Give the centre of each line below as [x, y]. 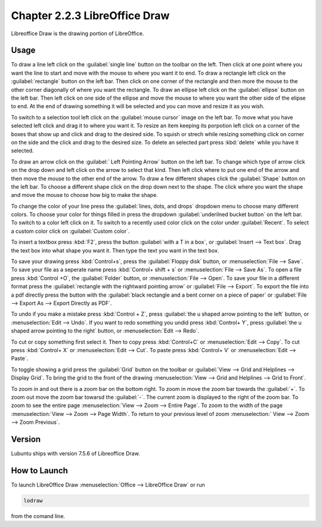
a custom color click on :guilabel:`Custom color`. [71, 231]
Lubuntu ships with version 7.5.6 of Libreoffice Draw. [75, 453]
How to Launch [40, 471]
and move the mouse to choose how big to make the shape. [84, 195]
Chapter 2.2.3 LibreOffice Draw [90, 16]
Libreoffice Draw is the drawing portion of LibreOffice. [78, 33]
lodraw [33, 500]
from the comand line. [38, 516]
